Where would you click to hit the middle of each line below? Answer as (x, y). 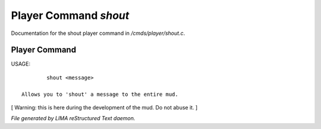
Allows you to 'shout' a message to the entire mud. (100, 94)
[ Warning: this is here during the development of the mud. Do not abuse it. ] (104, 108)
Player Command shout (70, 15)
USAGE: (21, 64)
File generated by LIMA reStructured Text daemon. (73, 118)
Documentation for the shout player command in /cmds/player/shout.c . (98, 33)
